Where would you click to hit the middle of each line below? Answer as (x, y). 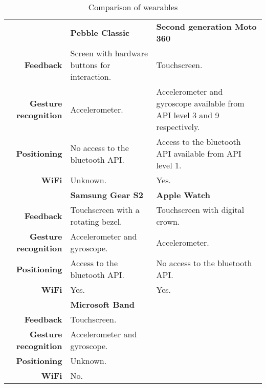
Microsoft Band (102, 304)
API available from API (199, 153)
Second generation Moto (206, 26)
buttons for (90, 65)
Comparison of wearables (133, 7)
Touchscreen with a (105, 210)
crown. (168, 221)
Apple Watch (183, 195)
